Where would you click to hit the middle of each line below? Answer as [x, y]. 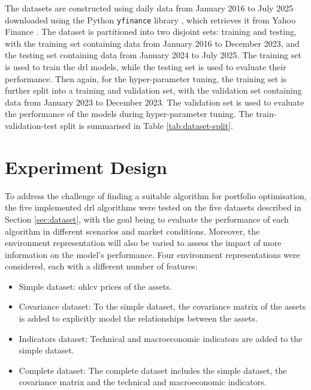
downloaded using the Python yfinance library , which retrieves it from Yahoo [150, 19]
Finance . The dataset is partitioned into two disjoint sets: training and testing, [151, 31]
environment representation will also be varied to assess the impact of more [143, 243]
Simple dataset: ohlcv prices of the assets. [95, 286]
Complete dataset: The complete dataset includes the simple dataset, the [153, 370]
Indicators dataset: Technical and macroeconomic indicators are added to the [161, 338]
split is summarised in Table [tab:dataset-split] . [147, 125]
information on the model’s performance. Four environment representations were [153, 254]
